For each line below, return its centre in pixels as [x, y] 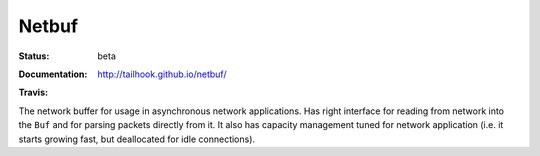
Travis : [33, 92]
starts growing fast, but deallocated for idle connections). [136, 139]
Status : [34, 56]
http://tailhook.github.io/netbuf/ [162, 74]
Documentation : [53, 74]
